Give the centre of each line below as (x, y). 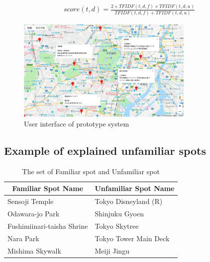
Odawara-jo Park (34, 213)
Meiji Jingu (112, 250)
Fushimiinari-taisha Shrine (48, 226)
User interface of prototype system (77, 123)
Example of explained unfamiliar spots (105, 150)
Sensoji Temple (31, 201)
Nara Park (23, 238)
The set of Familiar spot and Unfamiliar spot (91, 171)
